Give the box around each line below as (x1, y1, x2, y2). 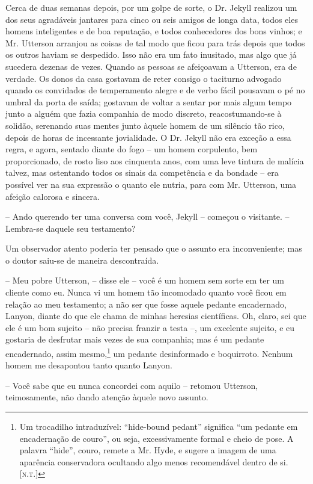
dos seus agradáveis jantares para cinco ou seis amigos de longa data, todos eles (5, 13, 298, 25)
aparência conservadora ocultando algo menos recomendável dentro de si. (19, 455, 288, 468)
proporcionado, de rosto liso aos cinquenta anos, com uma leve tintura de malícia (5, 154, 304, 167)
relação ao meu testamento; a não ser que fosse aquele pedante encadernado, (5, 297, 287, 310)
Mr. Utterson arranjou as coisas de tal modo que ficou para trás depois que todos (5, 36, 305, 49)
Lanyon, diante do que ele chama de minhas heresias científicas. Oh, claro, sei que (5, 309, 306, 322)
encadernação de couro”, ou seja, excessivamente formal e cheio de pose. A (19, 432, 294, 444)
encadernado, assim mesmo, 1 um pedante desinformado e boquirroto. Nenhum (5, 346, 293, 359)
